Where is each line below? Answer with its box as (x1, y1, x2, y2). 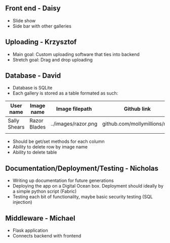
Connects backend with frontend (12, 233, 81, 239)
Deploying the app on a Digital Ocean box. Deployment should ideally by (12, 183, 163, 189)
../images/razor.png (50, 120, 98, 128)
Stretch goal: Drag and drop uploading (12, 56, 93, 63)
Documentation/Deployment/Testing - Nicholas (5, 164, 158, 172)
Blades (29, 124, 46, 131)
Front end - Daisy (5, 4, 61, 13)
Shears (8, 124, 25, 131)
